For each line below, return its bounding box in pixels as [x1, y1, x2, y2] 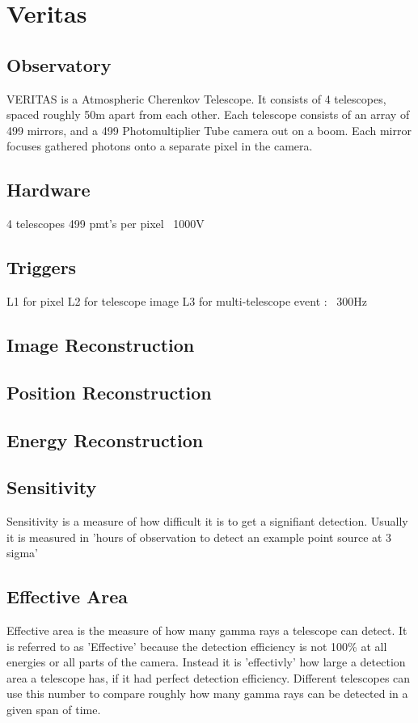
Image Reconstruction [6, 332, 195, 357]
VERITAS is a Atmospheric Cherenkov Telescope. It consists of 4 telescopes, [6, 90, 386, 107]
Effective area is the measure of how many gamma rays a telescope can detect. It [6, 622, 407, 639]
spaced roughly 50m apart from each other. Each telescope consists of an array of [6, 106, 410, 123]
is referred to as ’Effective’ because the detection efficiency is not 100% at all [6, 637, 387, 654]
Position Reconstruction [6, 379, 212, 404]
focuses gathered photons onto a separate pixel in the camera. [6, 137, 313, 154]
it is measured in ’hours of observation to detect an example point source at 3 [6, 528, 392, 545]
